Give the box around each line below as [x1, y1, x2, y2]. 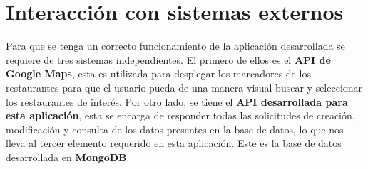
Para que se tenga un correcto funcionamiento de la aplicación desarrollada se [6, 38, 345, 53]
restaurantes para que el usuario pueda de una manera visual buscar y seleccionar [6, 80, 363, 94]
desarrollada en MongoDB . [6, 149, 130, 164]
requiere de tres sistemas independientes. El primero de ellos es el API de [6, 52, 331, 67]
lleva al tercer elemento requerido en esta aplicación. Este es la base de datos [6, 136, 342, 151]
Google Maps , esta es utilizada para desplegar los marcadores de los [6, 66, 311, 81]
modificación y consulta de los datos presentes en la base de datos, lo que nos [6, 121, 344, 136]
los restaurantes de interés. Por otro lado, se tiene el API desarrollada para [6, 94, 348, 109]
